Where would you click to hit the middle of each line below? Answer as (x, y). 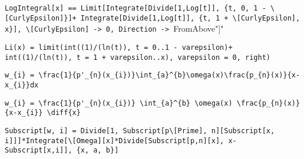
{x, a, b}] (98, 150)
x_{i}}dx (22, 85)
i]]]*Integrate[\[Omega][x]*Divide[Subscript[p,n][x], (115, 141)
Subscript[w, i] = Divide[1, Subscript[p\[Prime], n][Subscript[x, (140, 131)
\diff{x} (64, 113)
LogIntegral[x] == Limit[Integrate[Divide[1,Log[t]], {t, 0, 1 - (136, 8)
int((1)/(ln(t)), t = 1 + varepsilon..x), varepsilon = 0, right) (138, 57)
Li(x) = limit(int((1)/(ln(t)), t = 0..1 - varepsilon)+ (119, 47)
